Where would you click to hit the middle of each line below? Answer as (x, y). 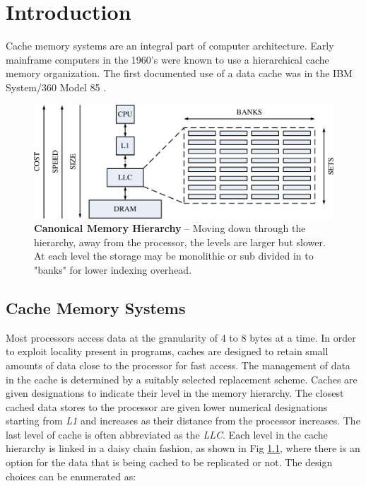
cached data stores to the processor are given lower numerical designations (167, 406)
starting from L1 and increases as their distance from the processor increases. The (183, 421)
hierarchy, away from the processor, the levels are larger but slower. (180, 242)
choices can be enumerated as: (71, 476)
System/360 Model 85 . (56, 87)
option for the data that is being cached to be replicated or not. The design (169, 462)
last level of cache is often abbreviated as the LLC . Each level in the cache (167, 434)
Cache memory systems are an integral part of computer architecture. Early (170, 46)
